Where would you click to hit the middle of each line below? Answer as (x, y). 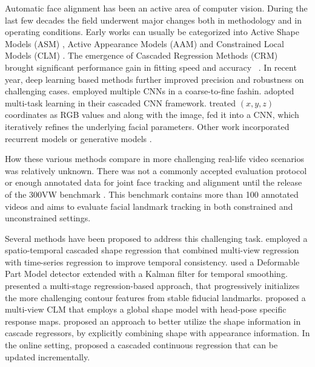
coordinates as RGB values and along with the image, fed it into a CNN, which (152, 115)
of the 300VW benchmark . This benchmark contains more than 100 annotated (152, 194)
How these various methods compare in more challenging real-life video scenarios (155, 159)
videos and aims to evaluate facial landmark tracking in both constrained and (149, 206)
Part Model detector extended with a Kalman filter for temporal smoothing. (146, 274)
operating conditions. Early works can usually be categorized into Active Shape (152, 32)
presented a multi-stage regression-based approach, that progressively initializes (152, 286)
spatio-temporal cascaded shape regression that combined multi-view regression (152, 250)
